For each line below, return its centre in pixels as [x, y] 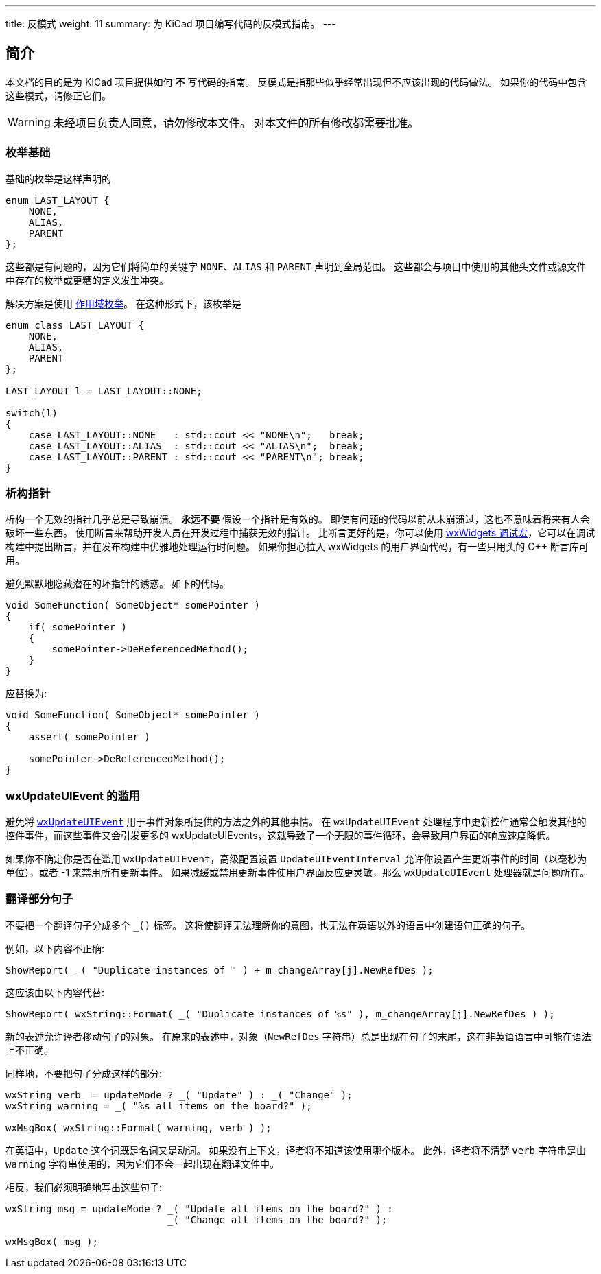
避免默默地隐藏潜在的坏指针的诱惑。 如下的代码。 [117, 584]
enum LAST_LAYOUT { [58, 200]
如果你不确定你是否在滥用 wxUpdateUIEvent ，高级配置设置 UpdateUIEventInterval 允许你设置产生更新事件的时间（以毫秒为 [296, 859]
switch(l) [32, 413]
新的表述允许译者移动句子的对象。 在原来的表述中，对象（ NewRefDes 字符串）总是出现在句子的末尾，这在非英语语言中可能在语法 [298, 1036]
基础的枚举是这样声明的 [58, 178]
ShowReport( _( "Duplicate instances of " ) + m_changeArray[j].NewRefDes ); [220, 970]
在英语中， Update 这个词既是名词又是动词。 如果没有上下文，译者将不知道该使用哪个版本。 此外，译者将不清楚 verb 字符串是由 [296, 1150]
